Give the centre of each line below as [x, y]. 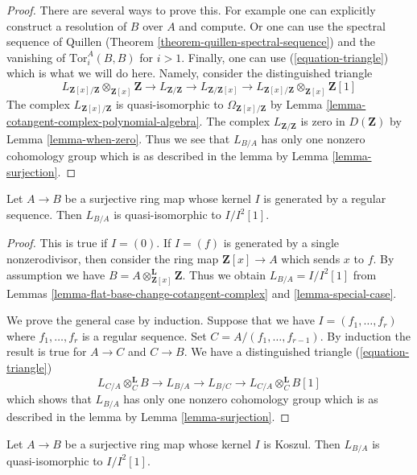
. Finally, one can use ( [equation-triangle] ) [285, 57]
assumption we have [56, 274]
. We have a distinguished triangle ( [272, 351]
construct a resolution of [67, 25]
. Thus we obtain [224, 274]
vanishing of [36, 57]
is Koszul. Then [302, 443]
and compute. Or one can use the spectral [282, 25]
